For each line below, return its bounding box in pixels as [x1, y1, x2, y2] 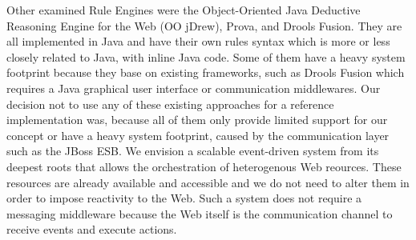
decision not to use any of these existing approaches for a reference [6, 95, 334, 112]
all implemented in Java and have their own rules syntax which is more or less [6, 33, 390, 50]
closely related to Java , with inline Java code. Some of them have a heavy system [6, 48, 406, 65]
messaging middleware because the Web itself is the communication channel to [6, 205, 393, 222]
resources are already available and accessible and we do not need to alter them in [6, 174, 410, 190]
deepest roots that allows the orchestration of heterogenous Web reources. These [6, 158, 402, 174]
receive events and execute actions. [6, 221, 177, 238]
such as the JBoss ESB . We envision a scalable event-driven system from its [6, 142, 379, 159]
